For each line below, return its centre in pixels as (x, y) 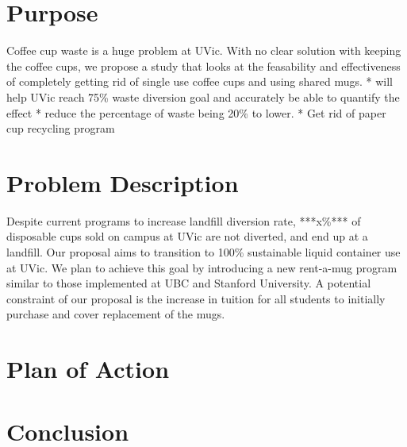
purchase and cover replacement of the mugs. (116, 314)
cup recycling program (61, 128)
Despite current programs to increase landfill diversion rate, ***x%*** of (184, 220)
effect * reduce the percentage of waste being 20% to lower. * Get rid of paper (196, 112)
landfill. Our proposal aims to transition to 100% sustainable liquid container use (203, 252)
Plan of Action (88, 369)
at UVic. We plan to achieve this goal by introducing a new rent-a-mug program (202, 267)
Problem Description (123, 182)
